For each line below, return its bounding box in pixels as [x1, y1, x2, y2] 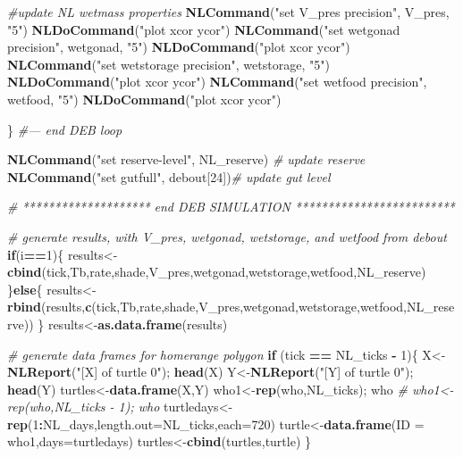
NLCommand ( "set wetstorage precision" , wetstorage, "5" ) [7, 54, 330, 73]
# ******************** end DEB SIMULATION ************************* [7, 197, 455, 216]
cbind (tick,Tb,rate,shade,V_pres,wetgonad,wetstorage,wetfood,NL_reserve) [7, 262, 426, 281]
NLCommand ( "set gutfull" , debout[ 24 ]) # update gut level [7, 167, 331, 186]
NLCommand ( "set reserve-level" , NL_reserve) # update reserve [7, 150, 366, 169]
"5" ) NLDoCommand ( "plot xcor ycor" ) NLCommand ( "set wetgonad [7, 20, 400, 38]
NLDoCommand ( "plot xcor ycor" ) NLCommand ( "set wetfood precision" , [7, 72, 427, 91]
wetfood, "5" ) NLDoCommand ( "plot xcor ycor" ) [7, 89, 282, 108]
